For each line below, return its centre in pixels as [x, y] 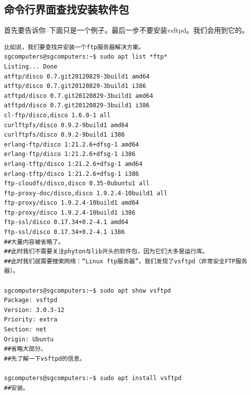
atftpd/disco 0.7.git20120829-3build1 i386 [77, 106]
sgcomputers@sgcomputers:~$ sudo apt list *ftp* [86, 57]
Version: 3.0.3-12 [34, 310]
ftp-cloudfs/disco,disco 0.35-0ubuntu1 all [77, 184]
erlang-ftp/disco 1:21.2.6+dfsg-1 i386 [70, 154]
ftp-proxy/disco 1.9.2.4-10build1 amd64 [72, 203]
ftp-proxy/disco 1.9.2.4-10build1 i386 [70, 212]
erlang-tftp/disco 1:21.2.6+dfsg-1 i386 [72, 174]
